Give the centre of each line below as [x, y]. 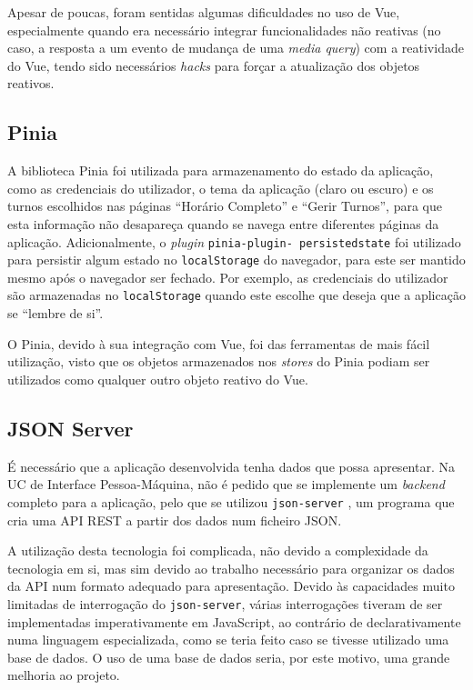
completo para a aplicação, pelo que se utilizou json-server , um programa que [231, 501]
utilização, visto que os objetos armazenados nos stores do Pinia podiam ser [219, 361]
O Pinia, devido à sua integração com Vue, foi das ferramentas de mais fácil [219, 343]
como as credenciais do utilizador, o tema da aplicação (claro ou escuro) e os [221, 188]
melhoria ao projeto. [64, 675]
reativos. [31, 83]
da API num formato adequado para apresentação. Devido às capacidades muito [231, 586]
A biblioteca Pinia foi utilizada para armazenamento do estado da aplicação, [221, 170]
